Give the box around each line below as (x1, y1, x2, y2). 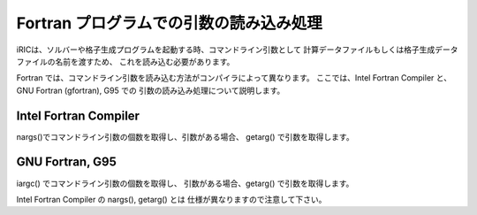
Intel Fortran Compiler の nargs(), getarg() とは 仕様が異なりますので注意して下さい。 (16, 194, 327, 204)
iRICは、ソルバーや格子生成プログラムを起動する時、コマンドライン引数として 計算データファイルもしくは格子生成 (16, 44, 435, 55)
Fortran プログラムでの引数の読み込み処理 (16, 13, 322, 33)
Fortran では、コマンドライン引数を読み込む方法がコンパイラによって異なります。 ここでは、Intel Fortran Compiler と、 (16, 73, 452, 83)
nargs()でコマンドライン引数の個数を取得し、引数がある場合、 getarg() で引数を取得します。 (16, 131, 354, 142)
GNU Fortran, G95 (16, 155, 117, 170)
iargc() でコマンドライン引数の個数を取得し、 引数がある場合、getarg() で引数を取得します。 (16, 178, 354, 188)
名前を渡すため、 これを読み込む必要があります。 (54, 56, 235, 66)
